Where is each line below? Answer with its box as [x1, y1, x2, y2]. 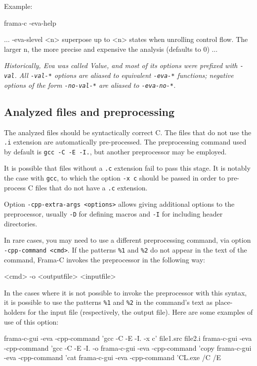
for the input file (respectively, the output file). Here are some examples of [28, 307, 253, 317]
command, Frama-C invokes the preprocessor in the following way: [4, 254, 205, 264]
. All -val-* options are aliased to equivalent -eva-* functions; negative [14, 70, 234, 80]
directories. [4, 218, 38, 228]
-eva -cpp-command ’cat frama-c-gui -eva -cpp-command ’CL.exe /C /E [4, 352, 221, 363]
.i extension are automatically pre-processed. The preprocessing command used [4, 137, 247, 147]
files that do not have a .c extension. [35, 182, 148, 192]
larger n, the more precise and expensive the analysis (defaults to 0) [4, 43, 210, 54]
